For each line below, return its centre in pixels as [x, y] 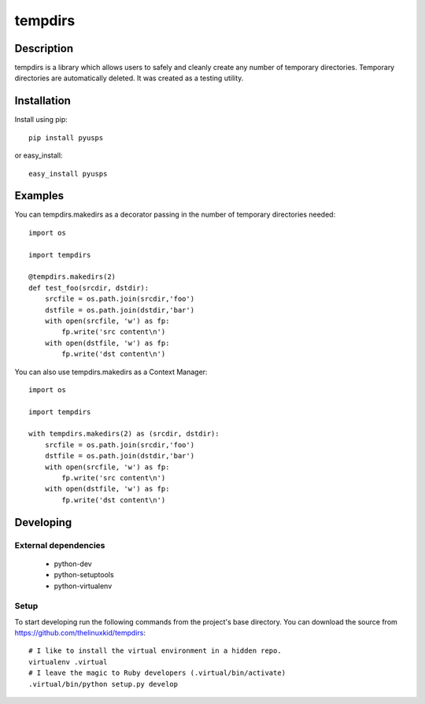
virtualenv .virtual [68, 662]
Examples [39, 196]
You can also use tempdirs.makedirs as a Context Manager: [111, 372]
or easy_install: [39, 156]
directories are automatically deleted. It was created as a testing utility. [129, 78]
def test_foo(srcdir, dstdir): [89, 288]
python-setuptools [84, 575]
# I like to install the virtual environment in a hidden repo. [155, 651]
